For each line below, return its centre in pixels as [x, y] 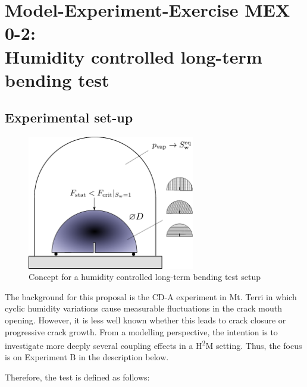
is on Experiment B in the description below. [87, 357]
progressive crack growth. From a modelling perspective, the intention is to [141, 331]
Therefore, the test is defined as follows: [77, 377]
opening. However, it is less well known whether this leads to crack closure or [145, 320]
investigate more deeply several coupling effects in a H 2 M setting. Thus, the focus [153, 344]
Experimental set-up [69, 117]
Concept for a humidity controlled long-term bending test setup [145, 277]
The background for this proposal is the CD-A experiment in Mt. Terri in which [151, 296]
